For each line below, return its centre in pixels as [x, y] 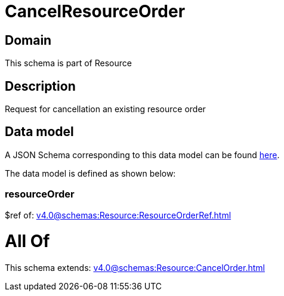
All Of [27, 241]
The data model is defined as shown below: [90, 173]
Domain [28, 40]
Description [40, 86]
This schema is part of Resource [68, 63]
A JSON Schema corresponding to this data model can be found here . [142, 155]
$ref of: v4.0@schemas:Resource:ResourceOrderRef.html [118, 215]
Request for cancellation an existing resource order [105, 109]
